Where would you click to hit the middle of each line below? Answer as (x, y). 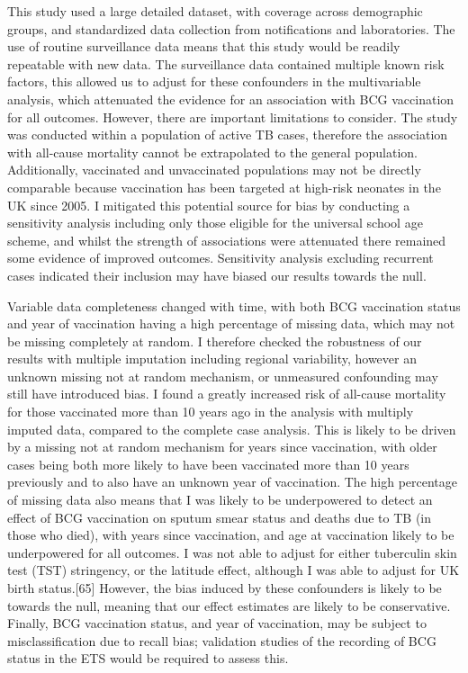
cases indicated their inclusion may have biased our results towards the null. (217, 275)
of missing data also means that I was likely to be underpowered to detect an (220, 500)
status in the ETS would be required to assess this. (148, 658)
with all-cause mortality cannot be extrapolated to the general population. (213, 152)
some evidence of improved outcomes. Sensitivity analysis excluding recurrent (220, 258)
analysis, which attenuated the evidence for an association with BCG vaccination (231, 99)
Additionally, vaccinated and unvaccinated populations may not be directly (214, 170)
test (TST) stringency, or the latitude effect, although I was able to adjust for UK (234, 570)
